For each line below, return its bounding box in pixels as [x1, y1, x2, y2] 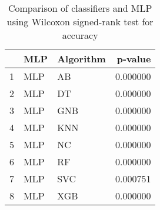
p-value [116, 52, 151, 65]
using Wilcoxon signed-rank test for [6, 15, 154, 28]
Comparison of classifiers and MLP [8, 1, 152, 15]
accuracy [62, 28, 98, 42]
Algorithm [57, 52, 106, 65]
